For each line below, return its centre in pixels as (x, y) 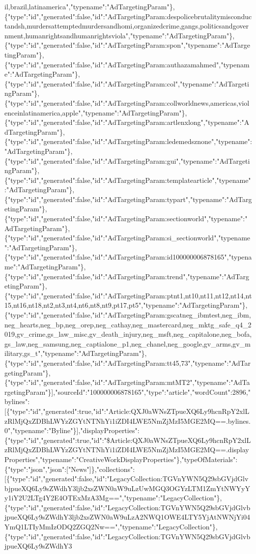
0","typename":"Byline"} (41, 430)
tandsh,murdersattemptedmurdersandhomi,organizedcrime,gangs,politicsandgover (127, 26)
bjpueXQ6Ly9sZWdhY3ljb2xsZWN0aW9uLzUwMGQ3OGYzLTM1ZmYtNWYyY (127, 488)
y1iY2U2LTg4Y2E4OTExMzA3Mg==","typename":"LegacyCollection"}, (113, 498)
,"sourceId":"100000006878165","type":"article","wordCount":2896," (152, 392)
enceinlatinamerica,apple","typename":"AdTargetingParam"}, (96, 112)
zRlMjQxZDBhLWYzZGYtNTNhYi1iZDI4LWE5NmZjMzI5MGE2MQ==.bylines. (128, 421)
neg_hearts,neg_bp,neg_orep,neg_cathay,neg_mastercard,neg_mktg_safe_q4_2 (128, 324)
